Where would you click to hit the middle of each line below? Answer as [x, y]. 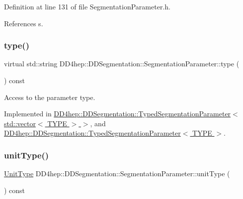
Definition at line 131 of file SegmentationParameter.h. [87, 6]
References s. [24, 23]
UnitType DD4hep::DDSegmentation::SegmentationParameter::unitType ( [117, 174]
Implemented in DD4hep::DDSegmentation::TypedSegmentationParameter [118, 114]
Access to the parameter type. [50, 97]
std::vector [20, 123]
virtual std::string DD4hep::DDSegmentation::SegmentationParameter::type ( [122, 64]
